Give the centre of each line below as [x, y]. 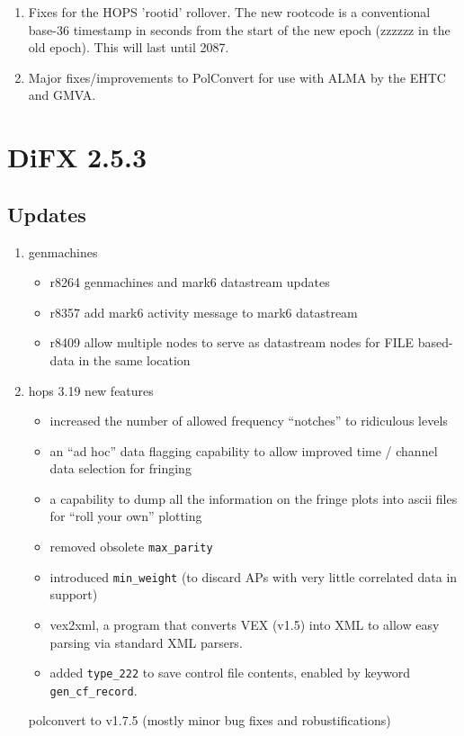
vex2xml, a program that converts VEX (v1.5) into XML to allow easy [245, 624]
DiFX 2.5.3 [77, 157]
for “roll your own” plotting [126, 516]
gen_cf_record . [94, 690]
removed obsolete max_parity [131, 547]
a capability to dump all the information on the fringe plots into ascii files [254, 498]
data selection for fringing [120, 468]
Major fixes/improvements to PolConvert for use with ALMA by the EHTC [237, 77]
